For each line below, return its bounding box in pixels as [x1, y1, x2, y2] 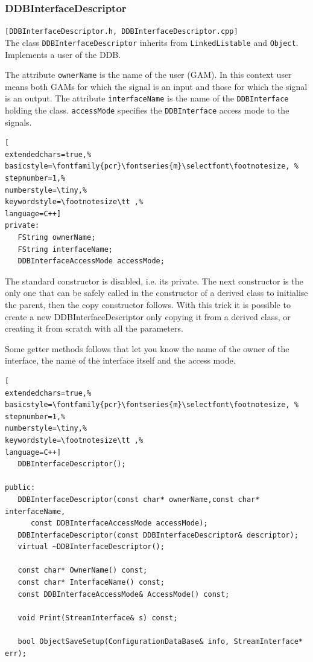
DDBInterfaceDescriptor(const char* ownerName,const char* [17, 495, 260, 504]
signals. [5, 115, 32, 128]
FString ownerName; [17, 233, 96, 242]
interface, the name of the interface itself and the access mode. [5, 354, 236, 367]
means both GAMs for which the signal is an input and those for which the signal [5, 80, 308, 92]
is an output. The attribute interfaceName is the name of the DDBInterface [5, 92, 289, 104]
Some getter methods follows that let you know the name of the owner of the [5, 342, 289, 355]
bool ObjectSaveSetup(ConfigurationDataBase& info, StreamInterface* [17, 637, 303, 646]
